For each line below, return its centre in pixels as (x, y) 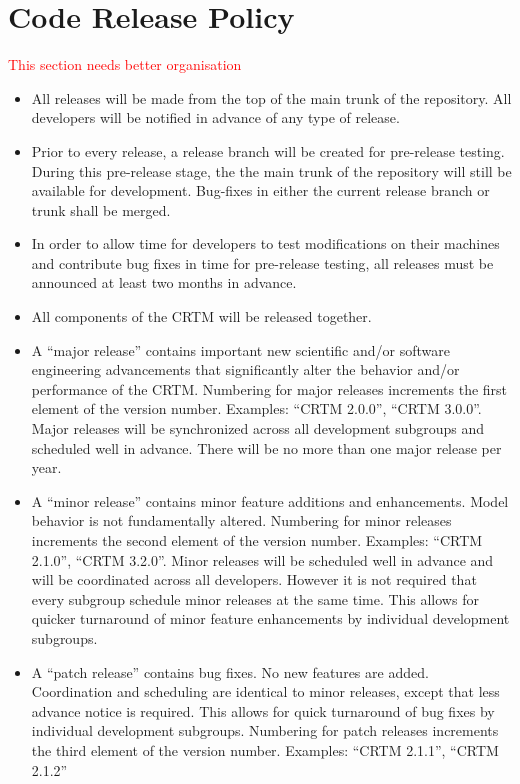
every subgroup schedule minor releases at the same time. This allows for (255, 598)
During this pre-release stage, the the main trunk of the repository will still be (271, 170)
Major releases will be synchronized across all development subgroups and (258, 428)
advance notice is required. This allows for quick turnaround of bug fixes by (263, 710)
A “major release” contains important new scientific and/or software (240, 349)
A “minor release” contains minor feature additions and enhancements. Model (270, 500)
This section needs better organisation (125, 64)
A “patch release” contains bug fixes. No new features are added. (230, 671)
